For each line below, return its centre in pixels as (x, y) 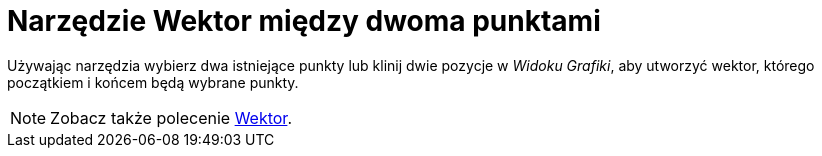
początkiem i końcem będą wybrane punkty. (153, 82)
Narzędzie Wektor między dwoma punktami (304, 21)
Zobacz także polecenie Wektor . (171, 117)
